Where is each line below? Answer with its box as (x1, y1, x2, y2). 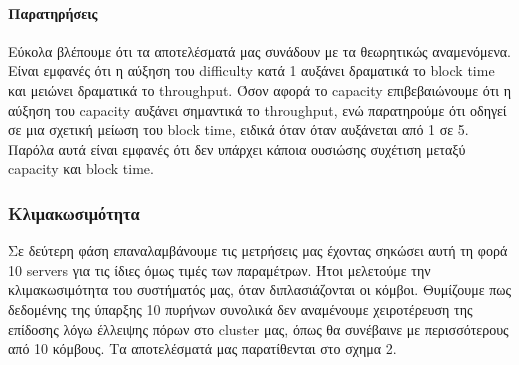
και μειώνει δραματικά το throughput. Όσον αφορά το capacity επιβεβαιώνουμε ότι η (8, 79, 512, 100)
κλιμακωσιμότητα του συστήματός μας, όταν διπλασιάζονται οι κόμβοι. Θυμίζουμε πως (8, 279, 512, 300)
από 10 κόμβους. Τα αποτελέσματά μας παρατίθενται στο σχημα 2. (8, 338, 397, 359)
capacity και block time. (8, 158, 154, 179)
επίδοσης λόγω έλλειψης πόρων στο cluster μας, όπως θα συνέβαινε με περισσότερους (8, 318, 509, 339)
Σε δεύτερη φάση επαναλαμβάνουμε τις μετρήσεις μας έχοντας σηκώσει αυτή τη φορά (8, 240, 508, 261)
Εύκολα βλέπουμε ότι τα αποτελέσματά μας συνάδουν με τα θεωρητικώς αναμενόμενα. (8, 40, 511, 61)
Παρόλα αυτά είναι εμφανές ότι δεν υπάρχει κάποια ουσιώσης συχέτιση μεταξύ (8, 138, 466, 159)
